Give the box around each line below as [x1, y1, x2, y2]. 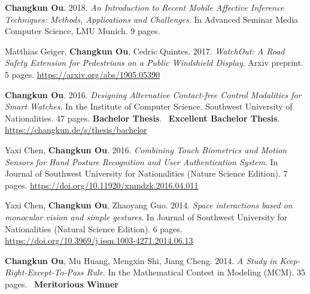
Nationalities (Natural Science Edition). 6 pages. [5, 222, 183, 235]
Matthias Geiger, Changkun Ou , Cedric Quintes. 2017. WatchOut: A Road [5, 44, 285, 57]
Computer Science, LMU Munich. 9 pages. [5, 25, 160, 37]
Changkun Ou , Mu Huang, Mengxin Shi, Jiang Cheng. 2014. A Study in [5, 254, 277, 266]
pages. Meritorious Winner [5, 277, 118, 290]
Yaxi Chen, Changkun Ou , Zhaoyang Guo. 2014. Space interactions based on [5, 199, 293, 211]
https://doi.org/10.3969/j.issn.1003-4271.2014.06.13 [5, 234, 193, 247]
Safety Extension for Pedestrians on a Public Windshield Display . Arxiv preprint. [5, 56, 303, 69]
